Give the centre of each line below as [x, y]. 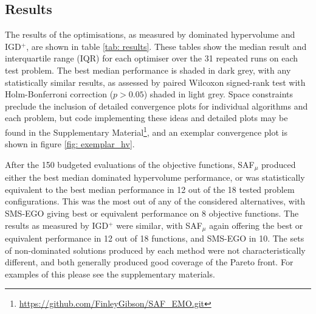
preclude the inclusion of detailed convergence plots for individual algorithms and [156, 106]
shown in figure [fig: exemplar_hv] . [70, 144]
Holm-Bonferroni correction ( [59, 94]
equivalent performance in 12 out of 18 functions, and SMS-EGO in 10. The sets [155, 238]
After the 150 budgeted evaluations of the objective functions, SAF [130, 164]
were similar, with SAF [159, 225]
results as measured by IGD [57, 225]
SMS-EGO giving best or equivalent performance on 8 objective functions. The [152, 213]
